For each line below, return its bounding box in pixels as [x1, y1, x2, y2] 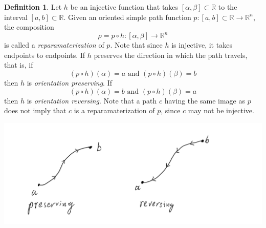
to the [218, 2, 237, 12]
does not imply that [4, 105, 66, 116]
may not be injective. [188, 105, 254, 116]
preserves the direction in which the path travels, [94, 49, 248, 60]
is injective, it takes [171, 39, 232, 50]
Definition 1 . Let [4, 2, 62, 12]
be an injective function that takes [70, 2, 179, 12]
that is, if [4, 59, 33, 70]
